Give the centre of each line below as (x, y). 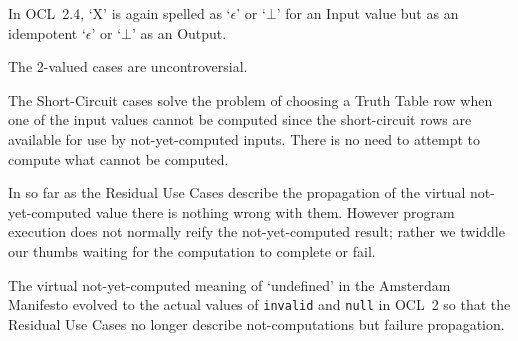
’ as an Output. (179, 32)
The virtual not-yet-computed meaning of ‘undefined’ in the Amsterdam (229, 284)
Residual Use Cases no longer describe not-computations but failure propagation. (256, 323)
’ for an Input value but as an (367, 13)
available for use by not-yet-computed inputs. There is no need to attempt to (244, 138)
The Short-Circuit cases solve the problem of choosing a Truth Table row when (250, 99)
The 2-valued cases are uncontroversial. (128, 66)
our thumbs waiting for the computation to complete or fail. (192, 250)
